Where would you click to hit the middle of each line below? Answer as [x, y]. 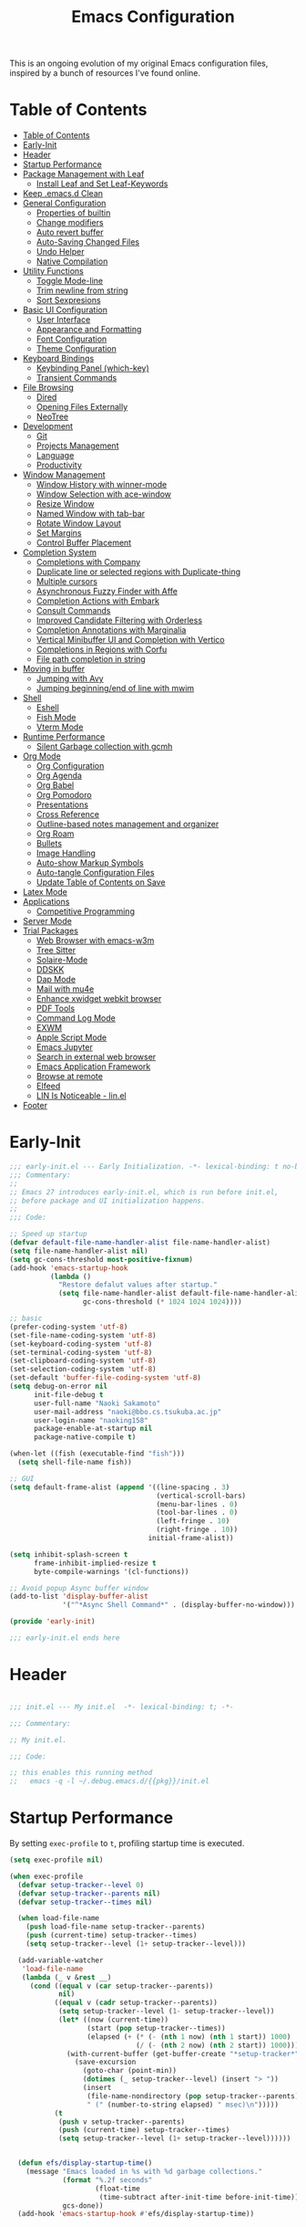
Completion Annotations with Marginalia [111, 630]
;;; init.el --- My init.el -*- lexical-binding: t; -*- [122, 1707]
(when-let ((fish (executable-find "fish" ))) [97, 1454]
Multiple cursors [67, 582]
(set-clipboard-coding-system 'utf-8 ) [83, 1361]
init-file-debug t [68, 1394]
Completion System [60, 552]
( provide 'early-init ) [52, 1622]
